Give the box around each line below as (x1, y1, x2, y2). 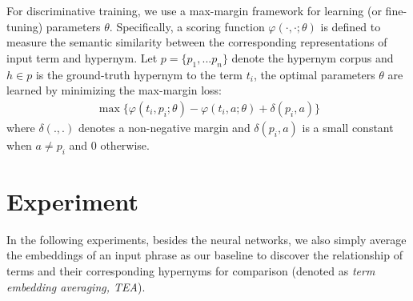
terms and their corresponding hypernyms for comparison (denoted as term (6, 262, 375, 279)
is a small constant (302, 118, 394, 135)
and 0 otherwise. (69, 136, 150, 153)
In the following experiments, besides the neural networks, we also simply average (6, 231, 407, 247)
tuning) (6, 18, 43, 34)
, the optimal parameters (253, 66, 375, 82)
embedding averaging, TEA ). (6, 278, 146, 295)
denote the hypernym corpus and (231, 49, 394, 66)
